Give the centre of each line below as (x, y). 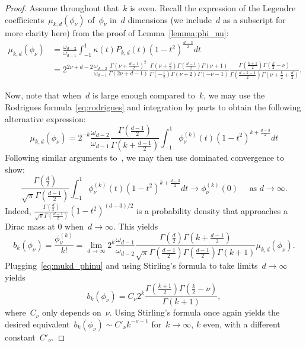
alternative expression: (45, 118)
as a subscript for (254, 19)
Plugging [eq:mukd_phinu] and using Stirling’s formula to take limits (131, 265)
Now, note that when (43, 95)
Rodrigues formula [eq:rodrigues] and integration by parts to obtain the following (153, 106)
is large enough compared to (144, 95)
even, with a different (242, 324)
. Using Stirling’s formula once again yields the (195, 312)
